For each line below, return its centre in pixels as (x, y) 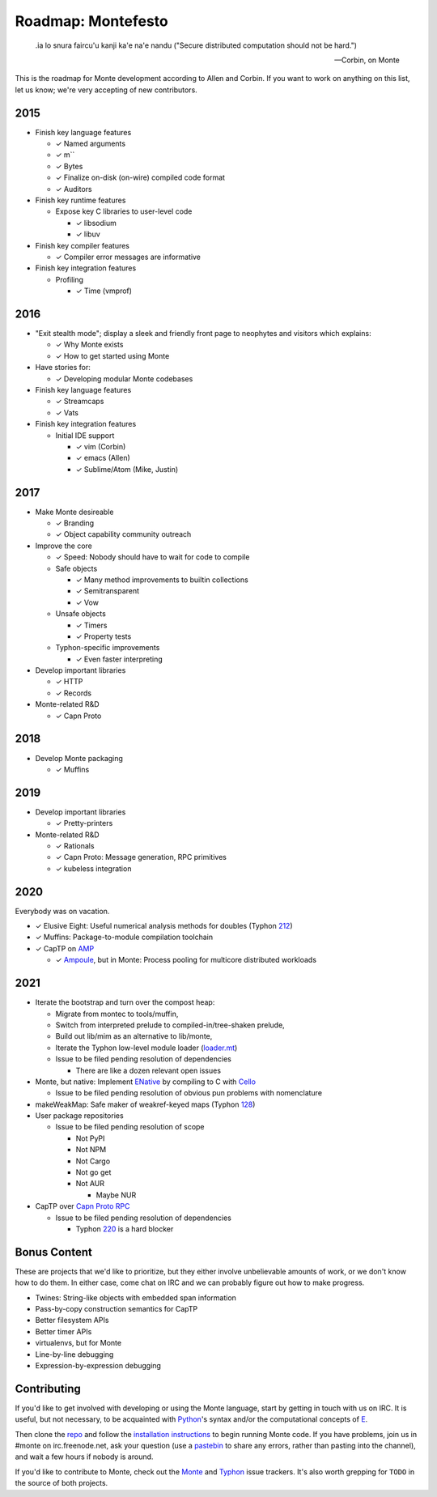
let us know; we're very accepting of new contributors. (106, 90)
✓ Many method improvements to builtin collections (162, 580)
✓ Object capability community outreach (123, 534)
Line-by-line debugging (74, 1354)
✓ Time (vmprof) (104, 291)
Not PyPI (90, 1138)
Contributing (48, 1389)
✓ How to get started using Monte (112, 355)
